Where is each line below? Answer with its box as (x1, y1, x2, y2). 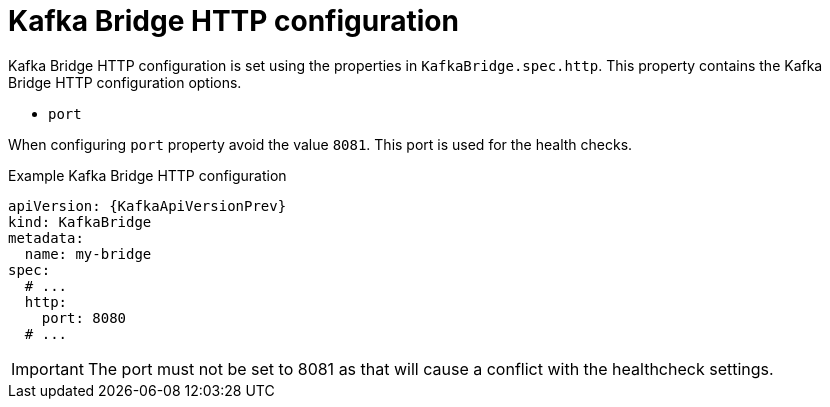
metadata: (8, 229, 84, 246)
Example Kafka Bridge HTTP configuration (8, 166, 287, 184)
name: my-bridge (24, 245, 152, 262)
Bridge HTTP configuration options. (8, 73, 242, 91)
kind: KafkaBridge (8, 213, 152, 230)
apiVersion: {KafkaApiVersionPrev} (8, 197, 287, 214)
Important (11, 358, 84, 379)
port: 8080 (41, 309, 127, 326)
